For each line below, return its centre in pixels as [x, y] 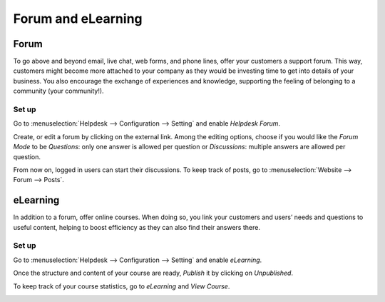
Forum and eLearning [78, 19]
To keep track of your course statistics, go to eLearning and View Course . [122, 286]
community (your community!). [58, 91]
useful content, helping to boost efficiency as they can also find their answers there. [137, 227]
